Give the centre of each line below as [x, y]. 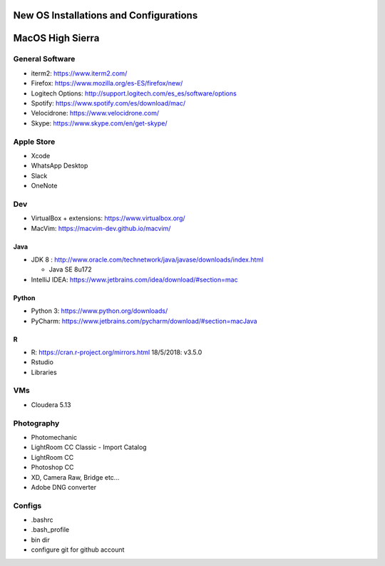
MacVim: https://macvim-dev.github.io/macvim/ [101, 228]
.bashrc [42, 520]
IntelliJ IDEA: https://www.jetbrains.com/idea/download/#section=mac [134, 279]
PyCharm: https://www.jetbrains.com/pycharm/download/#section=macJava [144, 321]
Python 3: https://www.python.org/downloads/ [99, 311]
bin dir [40, 540]
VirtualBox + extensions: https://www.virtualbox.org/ [108, 218]
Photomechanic [54, 437]
